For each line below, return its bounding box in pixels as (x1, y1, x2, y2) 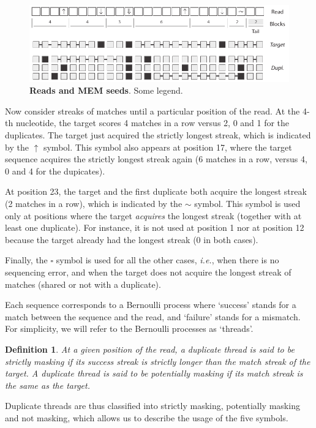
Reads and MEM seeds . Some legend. (29, 84, 183, 97)
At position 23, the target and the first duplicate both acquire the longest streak (5, 185, 307, 198)
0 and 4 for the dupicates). (5, 164, 105, 177)
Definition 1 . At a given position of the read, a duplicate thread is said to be (5, 342, 295, 355)
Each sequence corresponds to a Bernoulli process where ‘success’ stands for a (5, 298, 296, 311)
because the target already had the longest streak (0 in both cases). (5, 233, 258, 246)
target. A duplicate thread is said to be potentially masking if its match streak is (5, 367, 303, 380)
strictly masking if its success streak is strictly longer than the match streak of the (5, 355, 310, 367)
